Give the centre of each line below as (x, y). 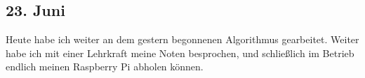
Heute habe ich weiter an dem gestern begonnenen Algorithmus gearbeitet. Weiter (182, 39)
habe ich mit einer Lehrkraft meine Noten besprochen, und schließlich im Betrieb (180, 53)
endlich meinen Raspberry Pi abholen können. (105, 67)
